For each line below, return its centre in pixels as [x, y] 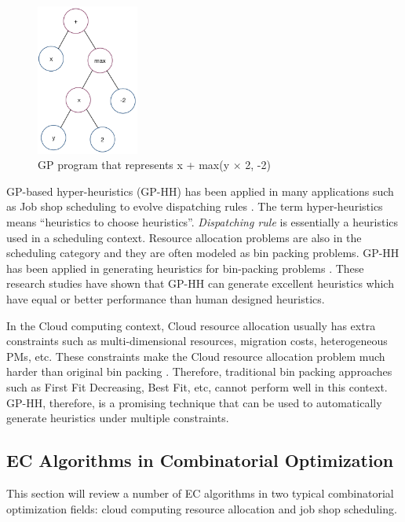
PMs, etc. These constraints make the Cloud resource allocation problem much [196, 356]
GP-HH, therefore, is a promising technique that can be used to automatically [194, 402]
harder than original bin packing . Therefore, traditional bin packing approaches [199, 371]
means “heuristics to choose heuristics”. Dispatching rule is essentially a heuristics [202, 222]
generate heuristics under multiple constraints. [118, 418]
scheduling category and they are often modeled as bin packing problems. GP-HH [203, 253]
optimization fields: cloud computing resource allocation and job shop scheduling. [202, 508]
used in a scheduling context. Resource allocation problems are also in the [184, 237]
